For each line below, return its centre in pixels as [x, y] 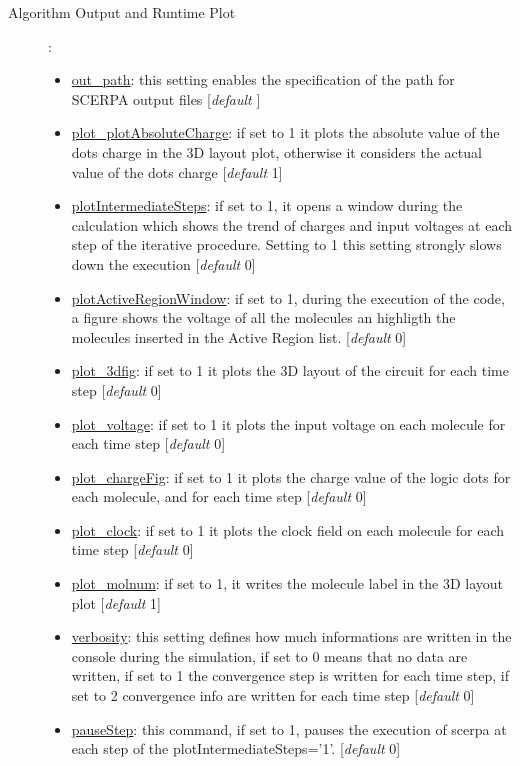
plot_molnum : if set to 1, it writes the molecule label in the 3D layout [287, 583]
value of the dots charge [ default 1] [177, 171]
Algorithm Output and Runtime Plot [122, 12]
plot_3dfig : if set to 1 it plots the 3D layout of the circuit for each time [290, 370]
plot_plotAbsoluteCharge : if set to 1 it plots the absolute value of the [285, 132]
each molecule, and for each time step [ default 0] [219, 496]
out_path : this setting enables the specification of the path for [263, 79]
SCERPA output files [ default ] [166, 98]
